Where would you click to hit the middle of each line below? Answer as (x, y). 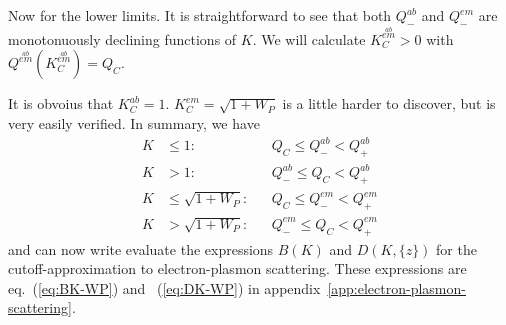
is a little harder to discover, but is (389, 103)
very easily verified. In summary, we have (134, 123)
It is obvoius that (61, 103)
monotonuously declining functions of (122, 38)
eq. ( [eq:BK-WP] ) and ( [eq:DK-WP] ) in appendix (164, 287)
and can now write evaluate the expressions (141, 248)
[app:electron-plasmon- (396, 287)
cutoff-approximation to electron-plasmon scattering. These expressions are (237, 268)
